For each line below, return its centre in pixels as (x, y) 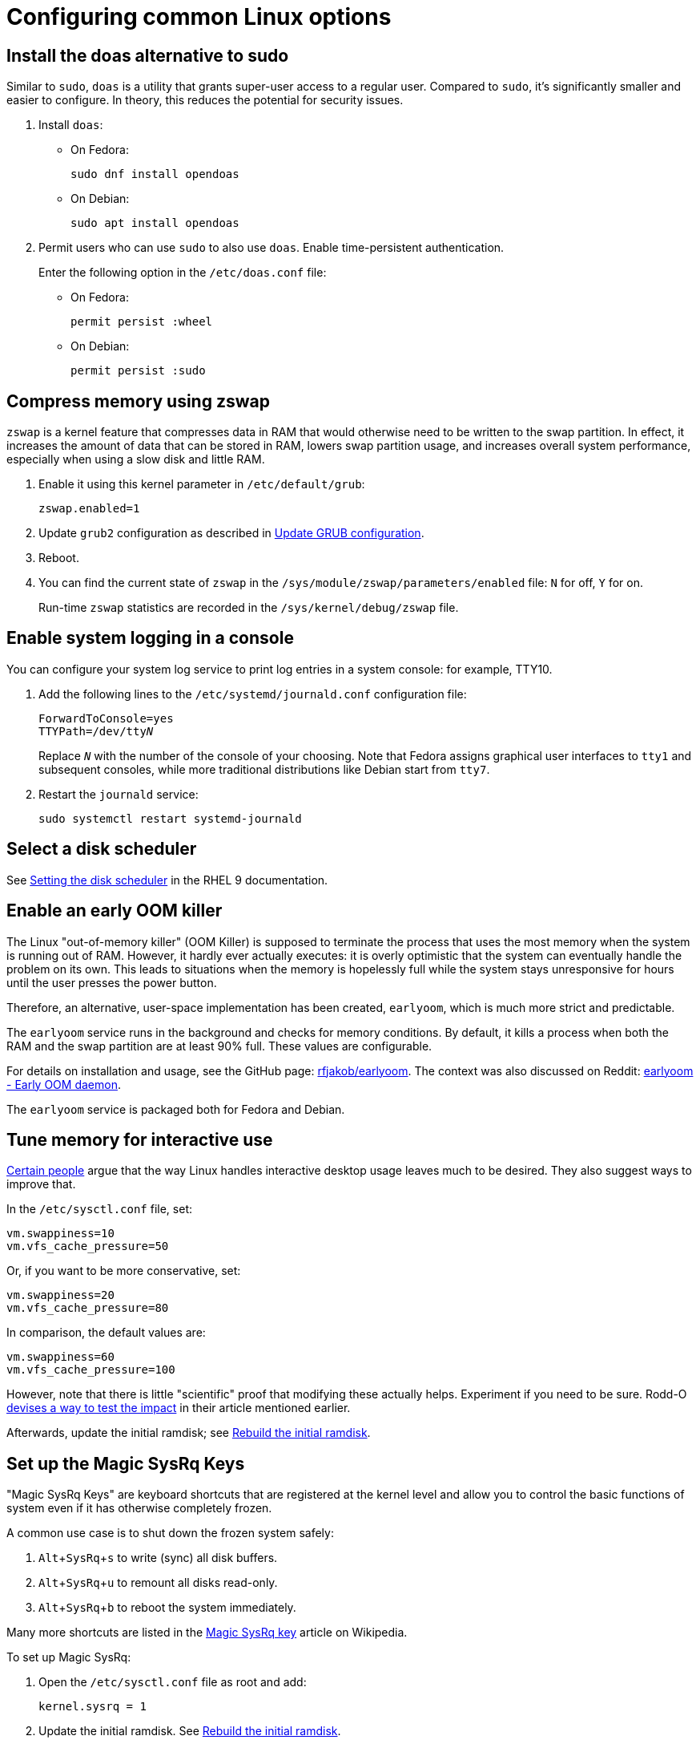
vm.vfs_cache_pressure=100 (91, 1370)
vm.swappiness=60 (60, 1357)
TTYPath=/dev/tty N (96, 731)
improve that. (41, 1184)
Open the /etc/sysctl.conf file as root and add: (173, 1682)
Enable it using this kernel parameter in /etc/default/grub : (202, 484)
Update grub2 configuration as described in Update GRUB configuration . (231, 533)
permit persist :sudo (138, 371)
